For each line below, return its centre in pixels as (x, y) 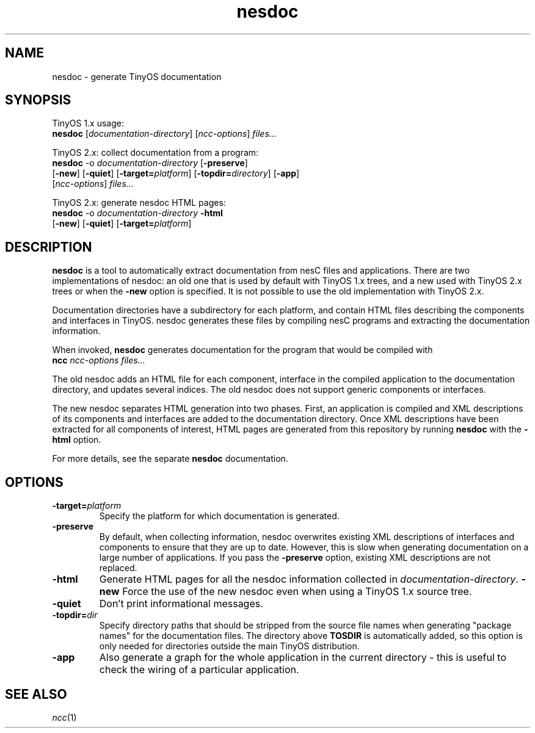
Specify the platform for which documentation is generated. (219, 516)
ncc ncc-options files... (99, 360)
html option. (77, 440)
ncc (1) (64, 717)
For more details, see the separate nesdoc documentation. (170, 459)
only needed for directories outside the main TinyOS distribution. (229, 646)
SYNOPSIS (38, 100)
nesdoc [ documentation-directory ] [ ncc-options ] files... (164, 134)
